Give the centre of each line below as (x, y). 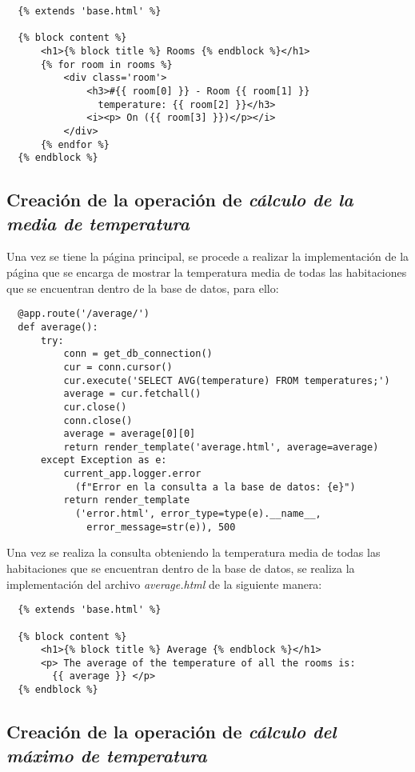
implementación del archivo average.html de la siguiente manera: (164, 584)
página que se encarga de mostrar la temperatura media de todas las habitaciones (207, 272)
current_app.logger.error (132, 474)
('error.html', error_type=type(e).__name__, (198, 514)
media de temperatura (98, 223)
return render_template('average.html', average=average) (221, 447)
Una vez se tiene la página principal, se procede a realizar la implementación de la (208, 256)
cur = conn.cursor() (118, 367)
